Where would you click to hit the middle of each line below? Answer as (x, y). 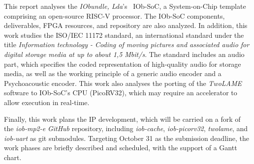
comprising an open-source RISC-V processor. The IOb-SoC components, (114, 15)
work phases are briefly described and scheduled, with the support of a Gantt (121, 148)
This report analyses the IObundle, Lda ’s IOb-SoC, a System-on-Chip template (125, 6)
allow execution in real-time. (47, 102)
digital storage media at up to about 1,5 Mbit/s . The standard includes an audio (124, 54)
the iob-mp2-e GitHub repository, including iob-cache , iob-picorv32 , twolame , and (126, 128)
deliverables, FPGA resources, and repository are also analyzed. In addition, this (126, 25)
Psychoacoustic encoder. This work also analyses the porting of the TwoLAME (123, 83)
